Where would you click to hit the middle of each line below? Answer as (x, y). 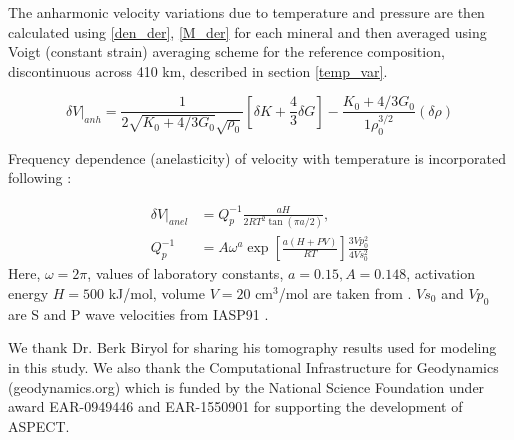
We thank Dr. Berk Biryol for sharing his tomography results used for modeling (252, 347)
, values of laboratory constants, (185, 273)
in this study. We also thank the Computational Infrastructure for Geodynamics (253, 366)
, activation (441, 273)
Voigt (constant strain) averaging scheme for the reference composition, (226, 51)
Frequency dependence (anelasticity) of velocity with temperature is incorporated (257, 157)
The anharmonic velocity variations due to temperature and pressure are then (246, 12)
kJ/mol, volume (156, 292)
